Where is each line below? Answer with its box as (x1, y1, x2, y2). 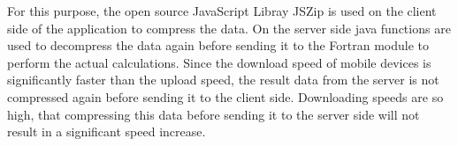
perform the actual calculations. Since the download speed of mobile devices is (7, 53, 431, 71)
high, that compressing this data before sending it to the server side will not (7, 105, 420, 123)
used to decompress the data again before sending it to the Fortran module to (7, 36, 430, 55)
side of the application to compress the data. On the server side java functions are (7, 18, 451, 37)
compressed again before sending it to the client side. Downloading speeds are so (7, 87, 444, 106)
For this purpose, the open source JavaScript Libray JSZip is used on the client (7, 2, 437, 19)
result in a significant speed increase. (7, 122, 206, 141)
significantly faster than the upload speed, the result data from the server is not (7, 70, 439, 89)
